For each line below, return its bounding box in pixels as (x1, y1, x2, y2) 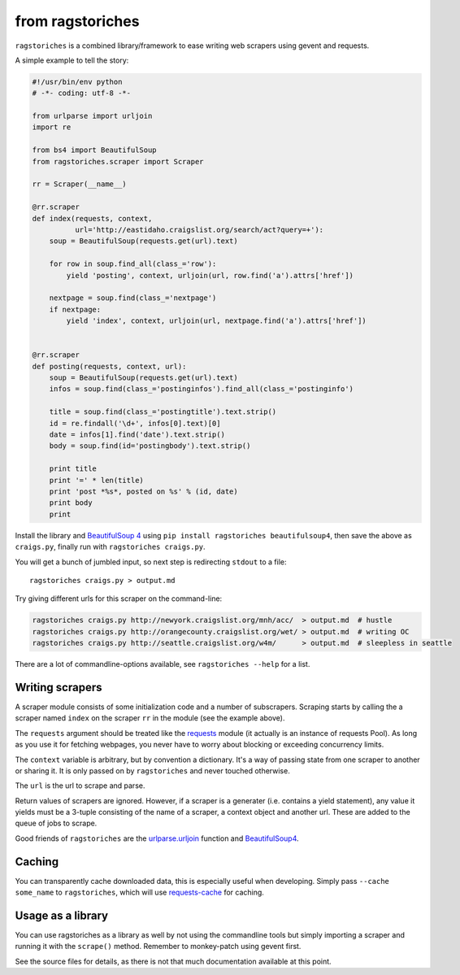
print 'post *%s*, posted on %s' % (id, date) (49, 486, 239, 496)
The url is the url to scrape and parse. (15, 781, 145, 790)
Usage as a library (15, 908, 109, 922)
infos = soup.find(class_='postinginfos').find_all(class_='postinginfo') (49, 385, 354, 394)
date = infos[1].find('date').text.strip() (49, 430, 225, 439)
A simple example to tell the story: (15, 55, 129, 65)
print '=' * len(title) (49, 476, 144, 485)
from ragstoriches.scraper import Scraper (32, 157, 204, 166)
